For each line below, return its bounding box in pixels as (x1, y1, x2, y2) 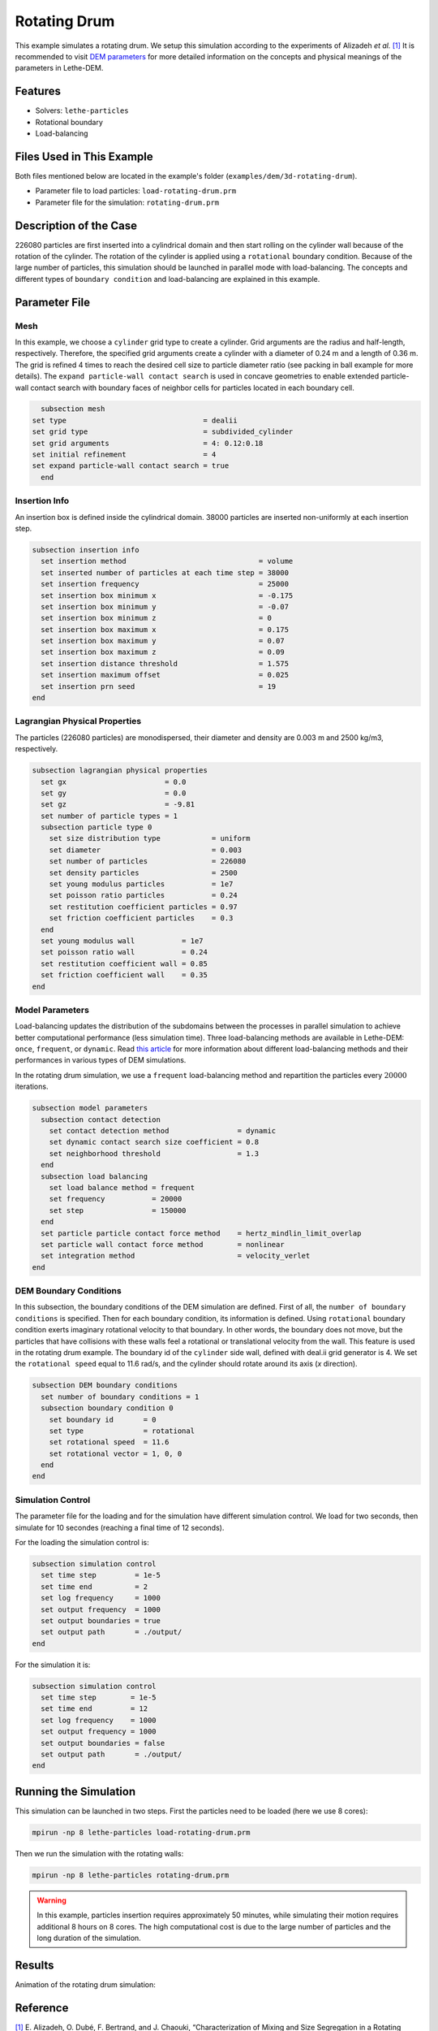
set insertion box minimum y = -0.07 (41, 602, 290, 611)
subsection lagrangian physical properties (32, 766, 208, 775)
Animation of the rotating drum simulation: (15, 1979, 156, 1990)
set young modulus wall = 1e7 (41, 936, 204, 946)
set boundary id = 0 (49, 1414, 157, 1424)
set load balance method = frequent (49, 1183, 195, 1192)
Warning (36, 1895, 67, 1905)
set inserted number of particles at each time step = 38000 (41, 568, 290, 577)
